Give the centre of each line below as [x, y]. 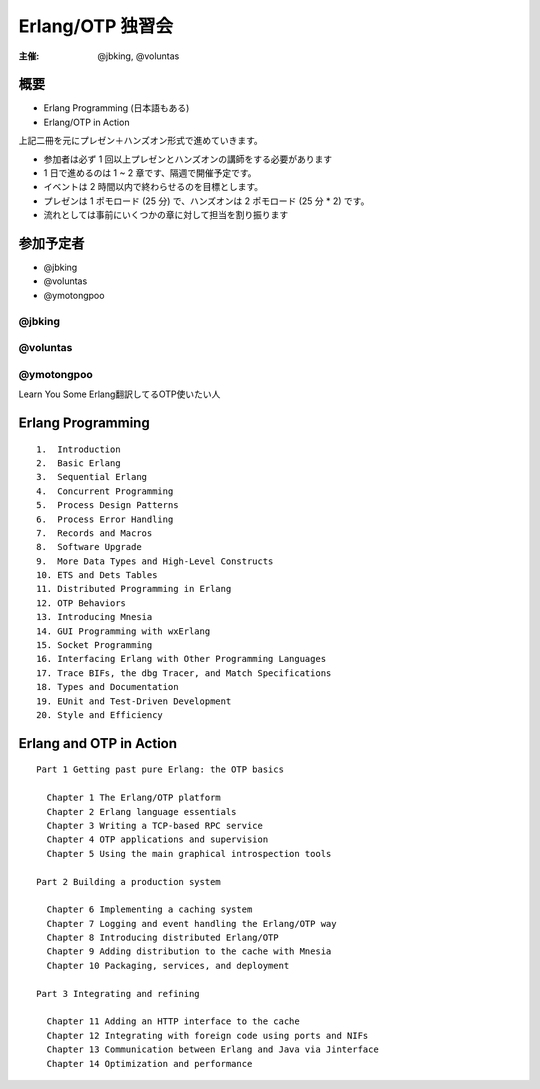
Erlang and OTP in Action [98, 743]
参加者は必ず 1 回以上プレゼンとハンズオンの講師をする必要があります [188, 159]
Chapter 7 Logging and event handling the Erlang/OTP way [191, 923]
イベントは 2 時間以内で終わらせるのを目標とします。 [153, 187]
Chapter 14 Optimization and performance [149, 1063]
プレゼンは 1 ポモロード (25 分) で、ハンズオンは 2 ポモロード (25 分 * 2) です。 [206, 201]
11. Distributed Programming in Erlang [134, 589]
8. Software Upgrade [89, 547]
